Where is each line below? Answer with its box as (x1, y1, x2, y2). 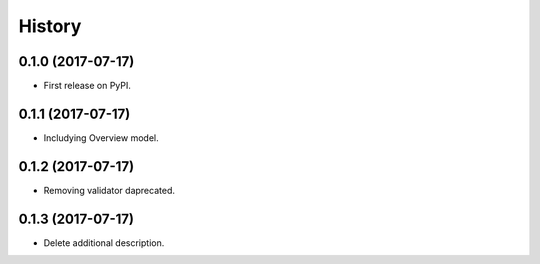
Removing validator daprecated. (43, 184, 175, 196)
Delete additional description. (43, 236, 165, 249)
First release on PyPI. (43, 80, 132, 92)
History (18, 15, 82, 37)
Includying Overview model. (43, 131, 159, 144)
